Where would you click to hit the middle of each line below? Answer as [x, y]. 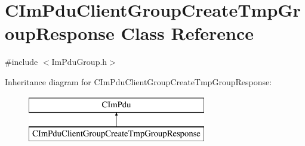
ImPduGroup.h [79, 62]
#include [21, 62]
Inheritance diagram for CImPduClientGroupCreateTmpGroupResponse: [138, 81]
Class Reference [187, 33]
